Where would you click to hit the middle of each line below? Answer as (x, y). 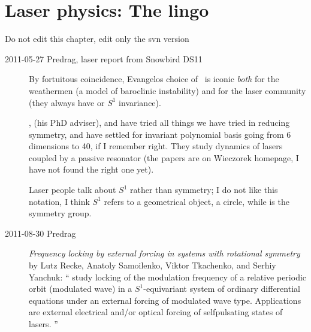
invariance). (140, 102)
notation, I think (59, 201)
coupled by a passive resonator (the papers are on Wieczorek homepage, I (164, 157)
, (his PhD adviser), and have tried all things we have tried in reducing (159, 123)
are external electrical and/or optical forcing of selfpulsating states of (156, 312)
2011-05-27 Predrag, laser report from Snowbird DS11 (104, 58)
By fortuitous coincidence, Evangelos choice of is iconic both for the (154, 79)
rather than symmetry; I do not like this (204, 190)
